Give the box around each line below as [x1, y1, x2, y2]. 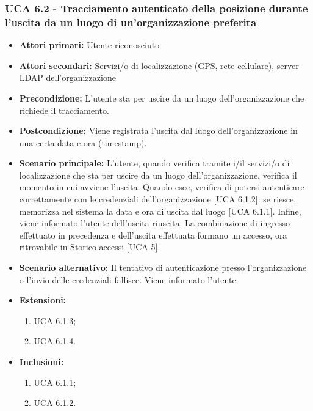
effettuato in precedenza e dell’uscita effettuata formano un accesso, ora [19, 228, 287, 241]
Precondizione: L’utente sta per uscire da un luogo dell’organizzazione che [19, 91, 304, 104]
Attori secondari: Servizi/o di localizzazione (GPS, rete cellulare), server [19, 59, 299, 72]
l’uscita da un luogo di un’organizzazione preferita [5, 14, 257, 29]
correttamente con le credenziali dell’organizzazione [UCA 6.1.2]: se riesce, [19, 193, 297, 206]
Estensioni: [19, 294, 67, 306]
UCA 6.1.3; [34, 314, 76, 327]
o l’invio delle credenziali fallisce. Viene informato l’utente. [19, 273, 239, 286]
